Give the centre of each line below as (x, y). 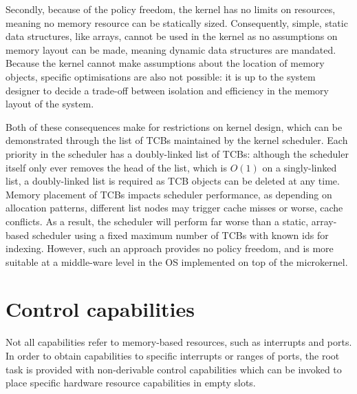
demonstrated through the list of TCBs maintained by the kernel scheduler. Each (177, 140)
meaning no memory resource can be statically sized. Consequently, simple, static (177, 22)
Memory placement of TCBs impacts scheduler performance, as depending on (169, 194)
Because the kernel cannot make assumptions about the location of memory (165, 63)
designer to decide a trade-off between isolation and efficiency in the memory (167, 90)
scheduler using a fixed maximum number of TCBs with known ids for (180, 235)
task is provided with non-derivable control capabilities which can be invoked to (174, 369)
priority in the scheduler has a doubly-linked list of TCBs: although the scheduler (177, 153)
